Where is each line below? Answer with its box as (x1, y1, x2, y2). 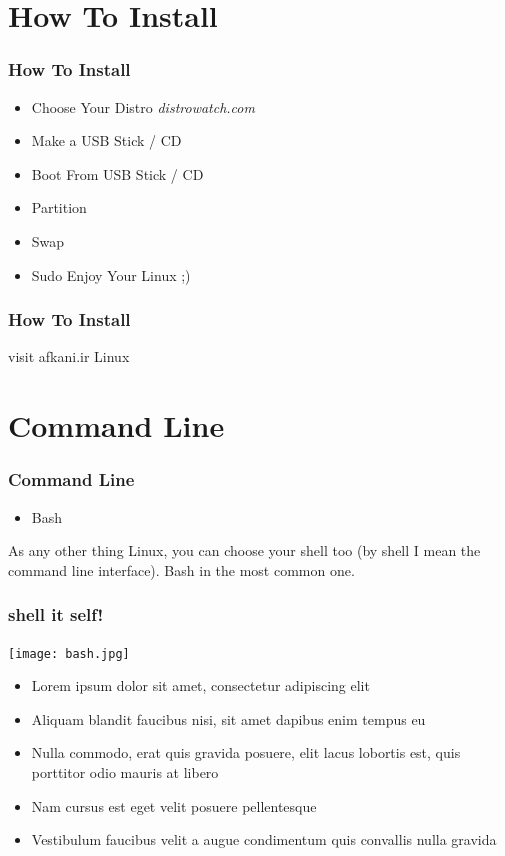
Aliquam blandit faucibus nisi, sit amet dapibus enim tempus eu (31, 708, 426, 729)
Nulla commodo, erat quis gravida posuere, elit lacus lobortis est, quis (31, 742, 461, 763)
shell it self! (8, 602, 104, 627)
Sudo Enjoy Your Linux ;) (31, 264, 191, 285)
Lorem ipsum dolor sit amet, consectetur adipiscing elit (31, 675, 370, 696)
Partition (31, 197, 87, 218)
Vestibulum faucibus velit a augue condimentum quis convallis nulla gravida (31, 829, 497, 850)
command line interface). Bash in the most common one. (8, 559, 355, 580)
